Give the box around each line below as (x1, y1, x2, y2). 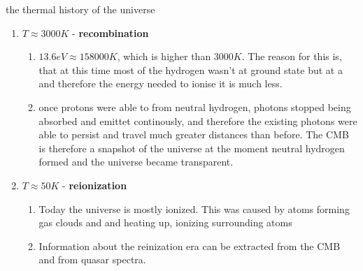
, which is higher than (117, 49, 211, 64)
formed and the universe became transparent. (38, 154, 234, 169)
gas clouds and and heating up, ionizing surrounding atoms (38, 215, 292, 230)
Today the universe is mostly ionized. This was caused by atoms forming (38, 201, 350, 216)
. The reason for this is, (241, 49, 342, 64)
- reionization (62, 177, 127, 192)
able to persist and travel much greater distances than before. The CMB (38, 127, 349, 142)
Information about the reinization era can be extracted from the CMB (38, 238, 341, 253)
